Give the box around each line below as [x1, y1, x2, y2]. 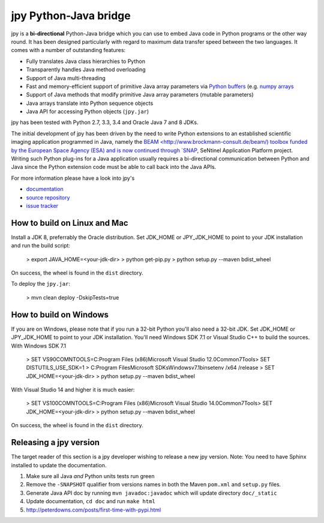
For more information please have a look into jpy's [11, 174, 135, 182]
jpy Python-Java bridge [11, 9, 131, 22]
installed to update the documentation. [11, 461, 107, 468]
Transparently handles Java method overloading [26, 66, 146, 73]
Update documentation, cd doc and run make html [26, 498, 155, 505]
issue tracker [26, 202, 59, 209]
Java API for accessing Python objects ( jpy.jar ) [26, 108, 149, 115]
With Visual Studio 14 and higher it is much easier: [11, 386, 135, 394]
